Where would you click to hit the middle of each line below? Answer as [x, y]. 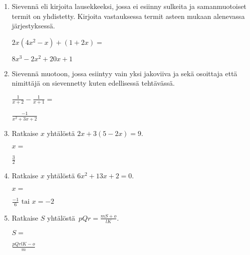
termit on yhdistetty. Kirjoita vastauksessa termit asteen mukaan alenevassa [128, 16]
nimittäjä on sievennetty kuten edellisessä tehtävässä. [93, 83]
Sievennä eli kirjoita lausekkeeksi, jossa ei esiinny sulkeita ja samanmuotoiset [129, 6]
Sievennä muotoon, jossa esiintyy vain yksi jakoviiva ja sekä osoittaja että [125, 73]
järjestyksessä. [33, 26]
